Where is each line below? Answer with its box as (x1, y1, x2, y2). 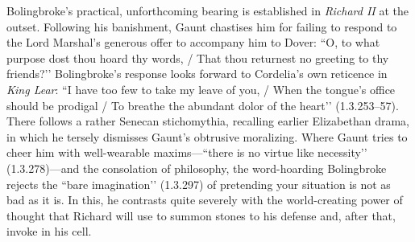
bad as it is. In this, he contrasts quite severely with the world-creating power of (6, 191, 403, 208)
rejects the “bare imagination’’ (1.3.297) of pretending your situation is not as (6, 175, 391, 192)
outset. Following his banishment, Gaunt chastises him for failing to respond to (6, 18, 397, 35)
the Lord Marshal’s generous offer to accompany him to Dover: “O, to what (6, 34, 380, 51)
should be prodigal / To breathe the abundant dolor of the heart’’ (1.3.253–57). (6, 96, 399, 113)
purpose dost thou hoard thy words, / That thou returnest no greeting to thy (6, 49, 389, 66)
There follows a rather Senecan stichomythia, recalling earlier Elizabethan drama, (6, 113, 409, 129)
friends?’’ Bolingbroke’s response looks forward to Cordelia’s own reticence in (6, 65, 388, 82)
